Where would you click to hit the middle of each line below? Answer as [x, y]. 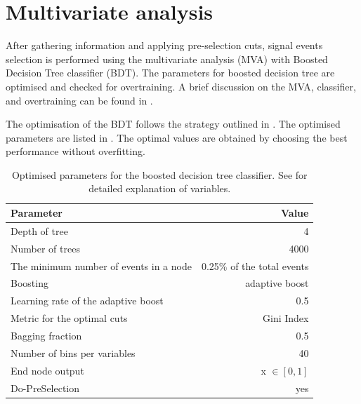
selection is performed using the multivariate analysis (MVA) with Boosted [167, 59]
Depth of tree [39, 230]
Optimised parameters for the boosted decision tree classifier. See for [159, 174]
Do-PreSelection [45, 388]
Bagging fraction [46, 335]
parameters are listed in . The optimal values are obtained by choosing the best [177, 137]
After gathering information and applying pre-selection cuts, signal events [164, 45]
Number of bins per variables [73, 352]
